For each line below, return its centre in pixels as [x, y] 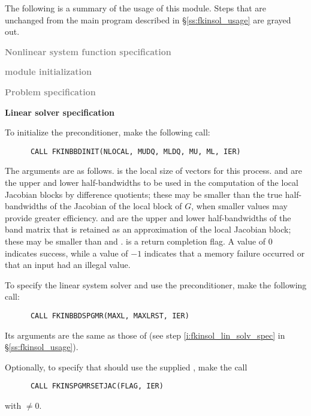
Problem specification [50, 91]
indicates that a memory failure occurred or [224, 253]
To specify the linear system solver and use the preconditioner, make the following [156, 284]
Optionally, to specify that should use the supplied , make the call [126, 367]
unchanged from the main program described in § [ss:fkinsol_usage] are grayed [148, 19]
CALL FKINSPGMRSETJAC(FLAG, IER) [97, 386]
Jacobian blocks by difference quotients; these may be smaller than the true [144, 194]
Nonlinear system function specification [88, 51]
